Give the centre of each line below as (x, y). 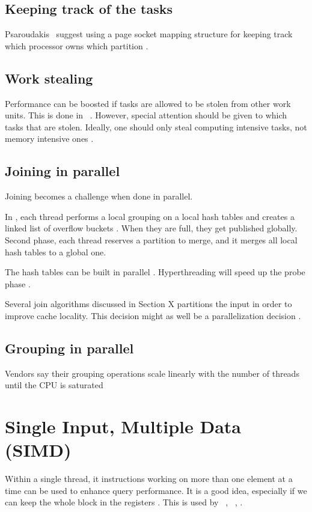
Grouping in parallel (69, 348)
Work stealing (49, 78)
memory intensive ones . (49, 139)
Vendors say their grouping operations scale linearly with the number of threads (152, 373)
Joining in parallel (63, 171)
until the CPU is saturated (54, 385)
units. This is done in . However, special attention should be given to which (146, 115)
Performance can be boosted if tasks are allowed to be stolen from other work (148, 103)
